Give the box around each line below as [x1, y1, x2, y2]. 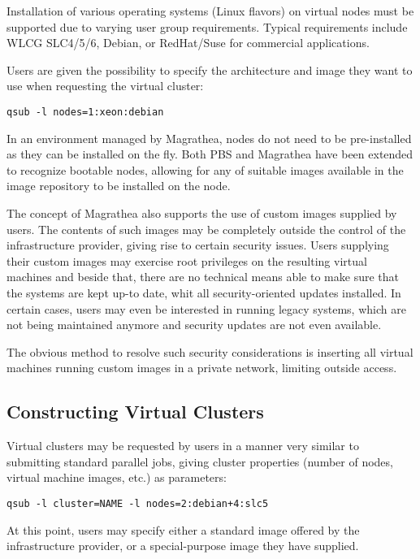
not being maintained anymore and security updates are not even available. [6, 316, 382, 333]
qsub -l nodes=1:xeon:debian [6, 106, 164, 118]
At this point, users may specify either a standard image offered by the [6, 521, 360, 538]
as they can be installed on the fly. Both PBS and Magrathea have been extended [6, 145, 414, 162]
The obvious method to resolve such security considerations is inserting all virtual [6, 343, 414, 360]
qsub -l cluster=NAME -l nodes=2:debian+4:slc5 [6, 497, 269, 509]
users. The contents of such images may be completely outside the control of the [6, 220, 406, 237]
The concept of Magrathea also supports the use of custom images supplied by [6, 205, 397, 221]
